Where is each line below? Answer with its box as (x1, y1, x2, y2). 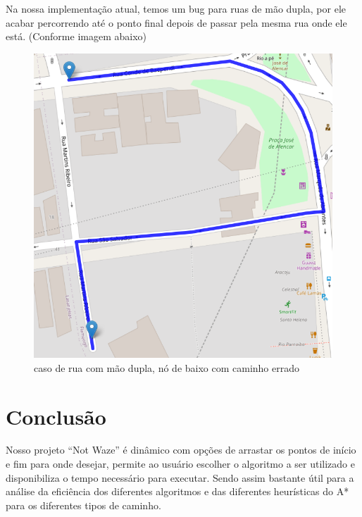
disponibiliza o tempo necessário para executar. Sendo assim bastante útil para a (6, 470, 354, 485)
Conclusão (6, 401, 106, 430)
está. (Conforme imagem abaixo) (6, 29, 146, 44)
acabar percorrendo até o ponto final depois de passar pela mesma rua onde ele (6, 15, 347, 30)
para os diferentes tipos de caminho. (6, 497, 161, 512)
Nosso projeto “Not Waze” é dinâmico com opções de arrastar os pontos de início (6, 442, 356, 457)
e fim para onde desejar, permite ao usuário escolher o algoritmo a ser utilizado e (6, 456, 355, 471)
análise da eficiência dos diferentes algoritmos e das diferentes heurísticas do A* (6, 484, 349, 499)
